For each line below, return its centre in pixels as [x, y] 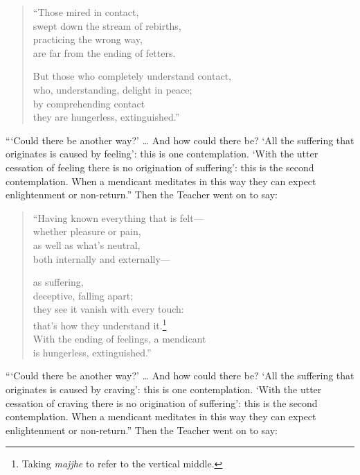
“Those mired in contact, [86, 12]
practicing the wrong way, [88, 39]
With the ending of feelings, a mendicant [119, 339]
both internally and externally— [101, 258]
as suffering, [58, 282]
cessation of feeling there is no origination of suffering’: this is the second [160, 167]
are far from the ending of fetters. [104, 52]
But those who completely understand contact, [132, 76]
